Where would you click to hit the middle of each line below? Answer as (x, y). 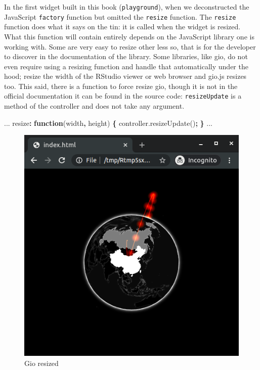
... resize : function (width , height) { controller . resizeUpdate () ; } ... (108, 123)
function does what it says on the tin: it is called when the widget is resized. (122, 27)
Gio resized (41, 363)
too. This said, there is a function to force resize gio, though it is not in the (121, 86)
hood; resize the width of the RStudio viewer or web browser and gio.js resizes (125, 76)
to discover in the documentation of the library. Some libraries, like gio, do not (126, 56)
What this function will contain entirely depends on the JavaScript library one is (129, 36)
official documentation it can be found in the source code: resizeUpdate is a (123, 96)
